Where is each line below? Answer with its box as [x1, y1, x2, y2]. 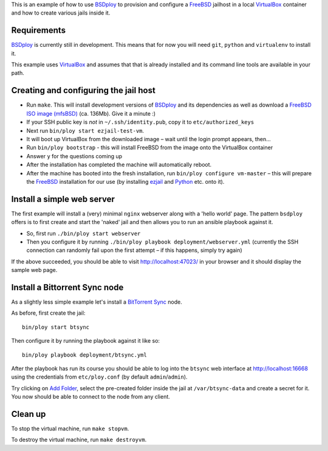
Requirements [11, 25, 66, 36]
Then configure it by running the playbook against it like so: [11, 337, 160, 344]
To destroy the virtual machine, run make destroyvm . [11, 436, 147, 444]
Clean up [11, 408, 46, 419]
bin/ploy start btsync [22, 323, 90, 330]
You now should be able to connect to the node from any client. [11, 393, 170, 400]
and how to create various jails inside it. [11, 9, 111, 16]
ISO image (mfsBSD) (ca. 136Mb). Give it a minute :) [26, 110, 156, 117]
